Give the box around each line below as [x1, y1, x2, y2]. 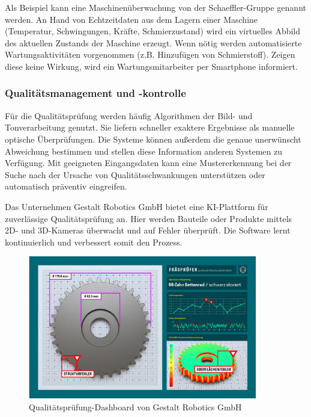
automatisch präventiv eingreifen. [5, 180, 127, 193]
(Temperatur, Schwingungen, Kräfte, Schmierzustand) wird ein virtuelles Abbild [5, 25, 301, 37]
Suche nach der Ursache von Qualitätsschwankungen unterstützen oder [5, 168, 265, 181]
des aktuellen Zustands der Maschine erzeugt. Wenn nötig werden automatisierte [5, 36, 302, 49]
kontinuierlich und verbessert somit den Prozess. [5, 235, 183, 248]
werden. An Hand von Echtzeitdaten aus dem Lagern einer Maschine [5, 13, 258, 25]
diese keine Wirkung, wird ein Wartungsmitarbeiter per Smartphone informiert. [5, 60, 298, 72]
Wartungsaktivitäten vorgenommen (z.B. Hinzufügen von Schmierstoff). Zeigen [5, 48, 295, 61]
